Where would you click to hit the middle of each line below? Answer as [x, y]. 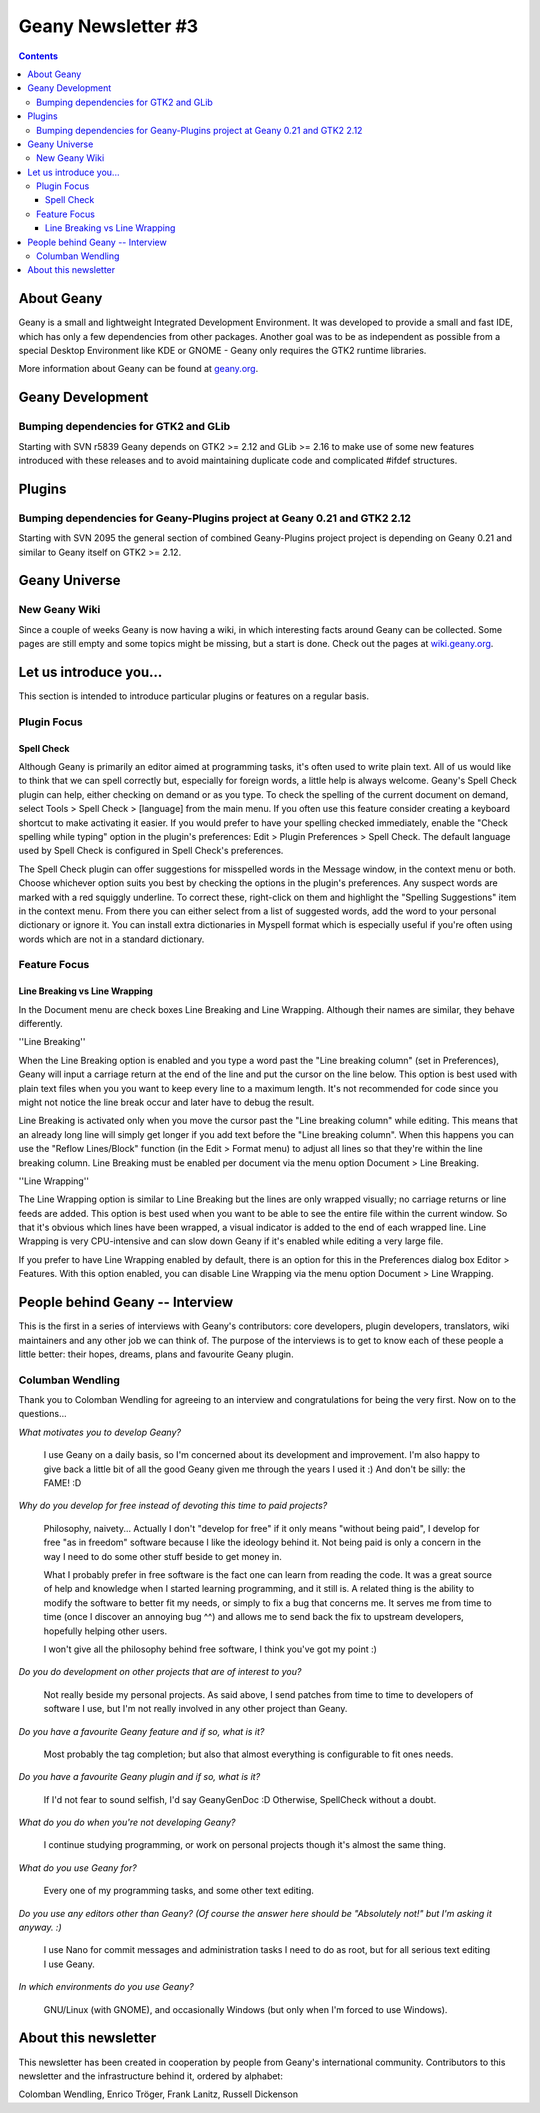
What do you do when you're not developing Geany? [127, 1822]
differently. [41, 1024]
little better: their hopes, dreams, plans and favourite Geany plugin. [156, 1354]
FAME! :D [62, 1483]
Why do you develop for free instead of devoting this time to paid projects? [173, 1506]
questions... [42, 1414]
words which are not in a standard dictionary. [111, 939]
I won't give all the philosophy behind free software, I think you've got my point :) [210, 1649]
